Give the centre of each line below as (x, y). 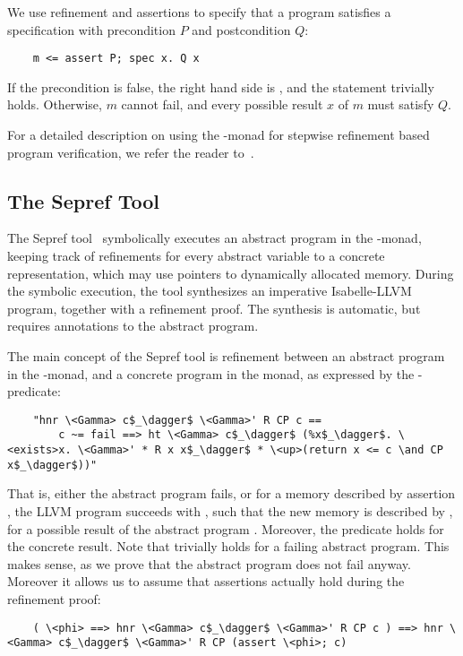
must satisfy (401, 104)
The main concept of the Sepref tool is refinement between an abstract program (226, 355)
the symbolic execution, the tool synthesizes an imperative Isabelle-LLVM (210, 291)
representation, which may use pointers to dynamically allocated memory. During (231, 273)
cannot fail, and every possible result (222, 104)
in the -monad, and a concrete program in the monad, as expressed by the (211, 373)
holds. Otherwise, (55, 104)
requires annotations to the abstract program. (133, 326)
